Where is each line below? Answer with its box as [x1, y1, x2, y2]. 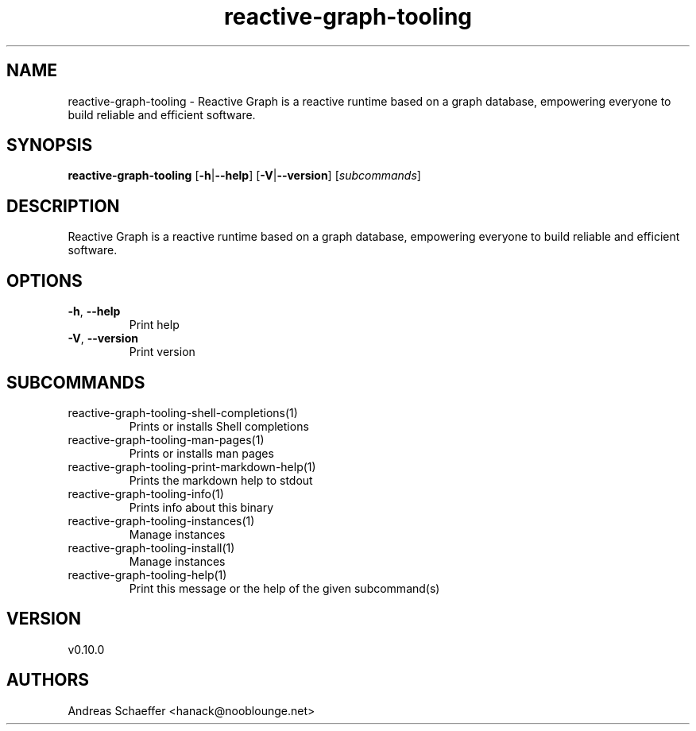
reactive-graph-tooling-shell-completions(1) [68, 405, 298, 420]
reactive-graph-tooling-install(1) [68, 540, 235, 555]
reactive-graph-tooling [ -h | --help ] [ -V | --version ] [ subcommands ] [68, 168, 421, 183]
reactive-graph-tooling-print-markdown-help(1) [68, 459, 316, 474]
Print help [129, 318, 180, 332]
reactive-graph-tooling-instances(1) [68, 513, 255, 528]
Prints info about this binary [129, 500, 273, 514]
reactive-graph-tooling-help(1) [68, 567, 227, 582]
